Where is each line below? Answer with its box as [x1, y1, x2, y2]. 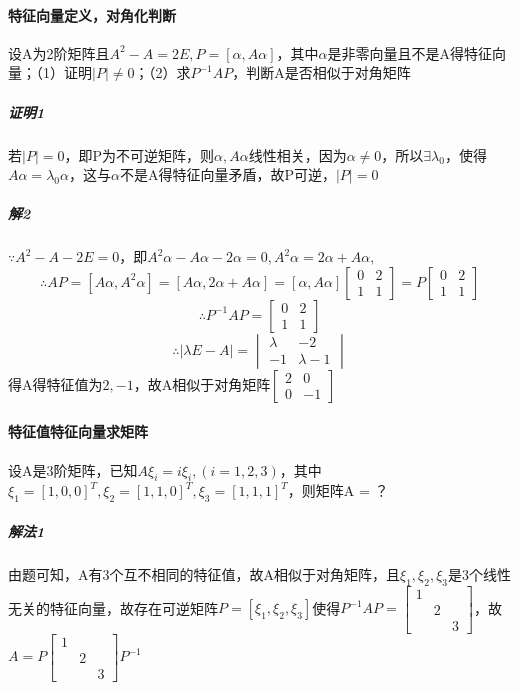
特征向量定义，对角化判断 [8, 4, 176, 25]
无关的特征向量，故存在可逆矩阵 [8, 597, 218, 618]
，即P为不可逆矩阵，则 [64, 144, 214, 165]
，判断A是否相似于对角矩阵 [232, 62, 411, 83]
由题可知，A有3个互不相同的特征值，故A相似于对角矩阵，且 [8, 563, 400, 584]
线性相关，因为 [248, 144, 347, 165]
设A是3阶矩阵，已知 [8, 459, 138, 480]
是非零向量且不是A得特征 [327, 42, 492, 63]
